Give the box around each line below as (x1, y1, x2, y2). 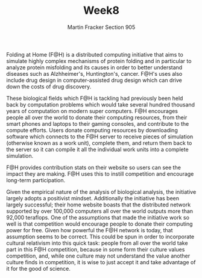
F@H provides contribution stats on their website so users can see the (6, 164, 181, 171)
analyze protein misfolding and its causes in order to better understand (6, 64, 183, 71)
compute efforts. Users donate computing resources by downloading (6, 126, 178, 134)
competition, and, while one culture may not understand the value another (6, 252, 191, 259)
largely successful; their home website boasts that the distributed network (6, 201, 191, 208)
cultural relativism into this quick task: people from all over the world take (6, 239, 188, 247)
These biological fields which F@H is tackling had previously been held (6, 94, 183, 102)
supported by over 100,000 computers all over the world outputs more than (6, 207, 194, 214)
